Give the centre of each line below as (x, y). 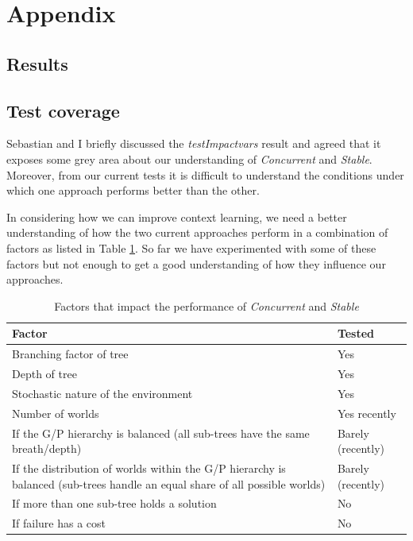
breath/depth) (47, 448)
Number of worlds (56, 413)
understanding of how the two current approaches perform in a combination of (197, 232)
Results (37, 63)
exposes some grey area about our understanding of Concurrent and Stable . (189, 158)
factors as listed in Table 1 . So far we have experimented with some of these (191, 247)
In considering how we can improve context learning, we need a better (177, 216)
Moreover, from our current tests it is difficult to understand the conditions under (205, 174)
